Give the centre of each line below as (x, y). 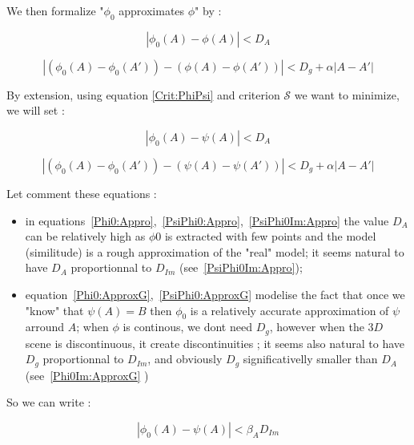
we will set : (36, 110)
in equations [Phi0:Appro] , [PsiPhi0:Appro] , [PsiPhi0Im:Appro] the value (207, 220)
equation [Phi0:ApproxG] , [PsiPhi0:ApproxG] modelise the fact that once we (215, 294)
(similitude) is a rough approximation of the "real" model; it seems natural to (215, 251)
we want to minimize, (347, 94)
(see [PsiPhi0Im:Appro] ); (241, 267)
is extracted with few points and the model (270, 236)
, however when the (317, 327)
